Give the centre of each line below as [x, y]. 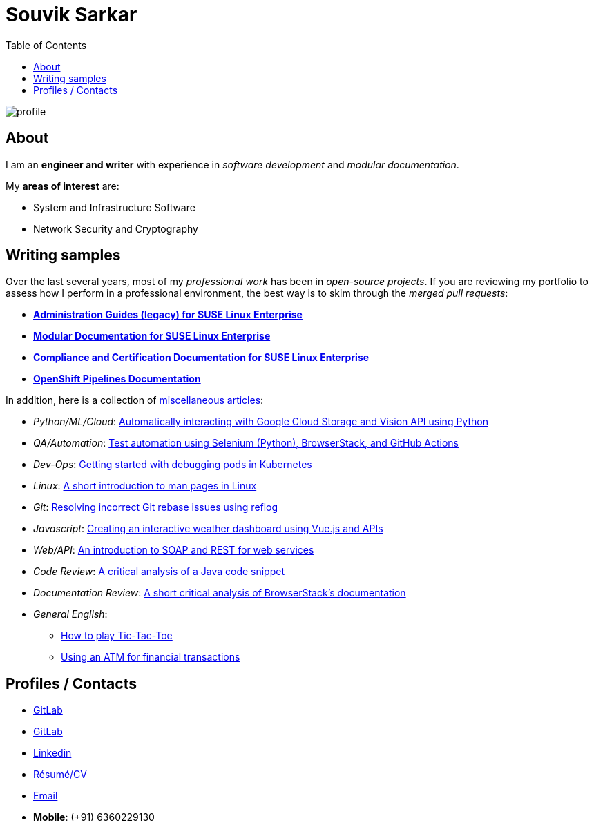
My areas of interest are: [63, 186]
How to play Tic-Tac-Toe [117, 636]
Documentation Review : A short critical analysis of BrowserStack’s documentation [220, 593]
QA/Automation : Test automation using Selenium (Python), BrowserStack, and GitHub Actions [246, 443]
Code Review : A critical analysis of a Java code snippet [159, 572]
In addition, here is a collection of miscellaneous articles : [135, 400]
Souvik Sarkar [71, 14]
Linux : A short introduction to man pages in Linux [145, 486]
